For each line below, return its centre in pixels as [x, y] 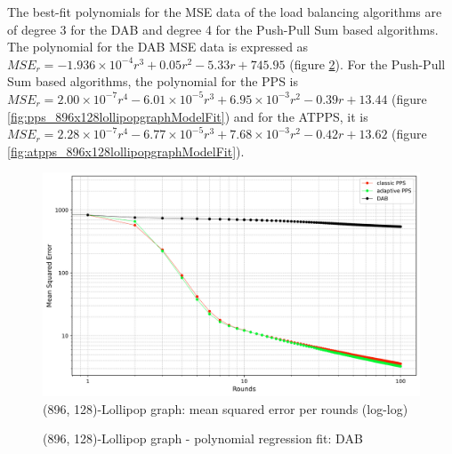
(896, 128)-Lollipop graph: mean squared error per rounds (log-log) [226, 408]
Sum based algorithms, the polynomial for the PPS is [153, 81]
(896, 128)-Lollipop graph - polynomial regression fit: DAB [203, 438]
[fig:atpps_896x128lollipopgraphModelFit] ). [126, 151]
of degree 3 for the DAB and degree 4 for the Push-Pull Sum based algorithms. [223, 29]
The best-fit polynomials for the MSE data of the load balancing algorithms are [225, 12]
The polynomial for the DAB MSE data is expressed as [158, 47]
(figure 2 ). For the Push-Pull [367, 64]
